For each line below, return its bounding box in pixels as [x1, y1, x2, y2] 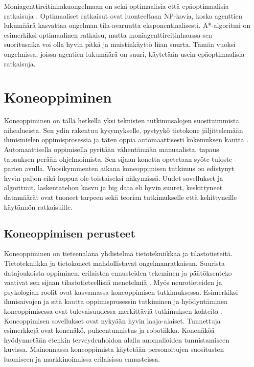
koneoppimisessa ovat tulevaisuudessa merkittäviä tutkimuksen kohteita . [4, 305, 223, 316]
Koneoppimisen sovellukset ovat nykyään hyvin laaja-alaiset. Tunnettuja [4, 315, 221, 325]
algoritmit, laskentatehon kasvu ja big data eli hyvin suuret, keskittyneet [4, 182, 223, 193]
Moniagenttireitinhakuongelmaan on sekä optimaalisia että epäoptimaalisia [4, 1, 229, 11]
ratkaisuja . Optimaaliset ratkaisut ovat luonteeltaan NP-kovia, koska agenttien [4, 10, 243, 21]
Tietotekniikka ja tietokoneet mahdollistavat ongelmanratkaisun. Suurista [4, 258, 225, 268]
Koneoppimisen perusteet [4, 225, 136, 240]
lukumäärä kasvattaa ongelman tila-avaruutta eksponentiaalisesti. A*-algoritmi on [4, 20, 251, 30]
